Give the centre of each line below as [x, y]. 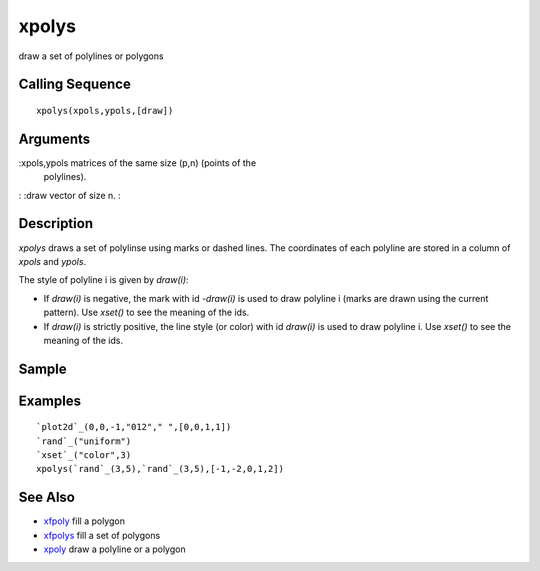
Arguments [54, 138]
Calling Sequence [75, 84]
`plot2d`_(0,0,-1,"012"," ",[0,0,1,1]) [134, 427]
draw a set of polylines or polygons [91, 56]
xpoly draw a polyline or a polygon [114, 549]
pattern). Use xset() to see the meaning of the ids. [146, 312]
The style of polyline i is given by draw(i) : [103, 280]
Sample [42, 368]
